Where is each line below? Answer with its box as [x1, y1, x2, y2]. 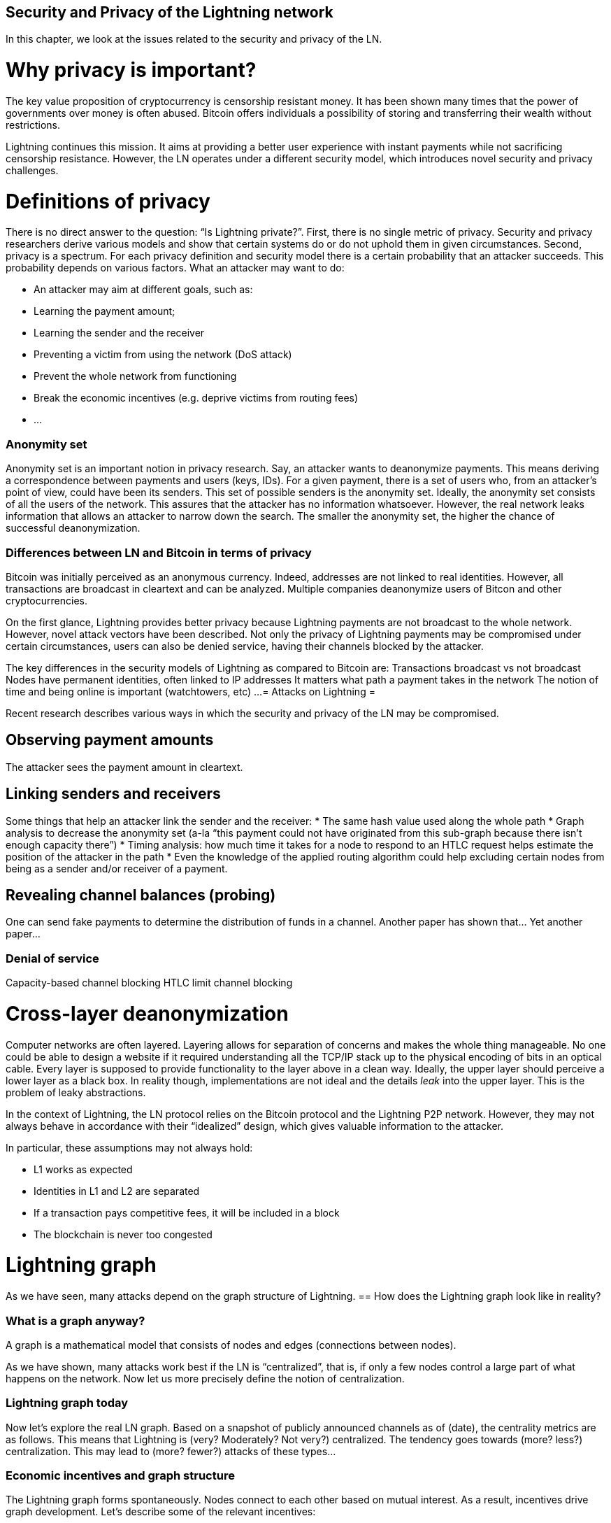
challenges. [6, 164, 59, 176]
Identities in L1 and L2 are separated [34, 1184, 200, 1197]
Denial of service [6, 951, 99, 965]
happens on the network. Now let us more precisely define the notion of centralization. [6, 1372, 405, 1384]
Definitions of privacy [6, 189, 210, 213]
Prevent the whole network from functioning [34, 370, 237, 383]
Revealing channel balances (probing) [6, 886, 276, 905]
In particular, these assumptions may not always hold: [6, 1141, 253, 1154]
